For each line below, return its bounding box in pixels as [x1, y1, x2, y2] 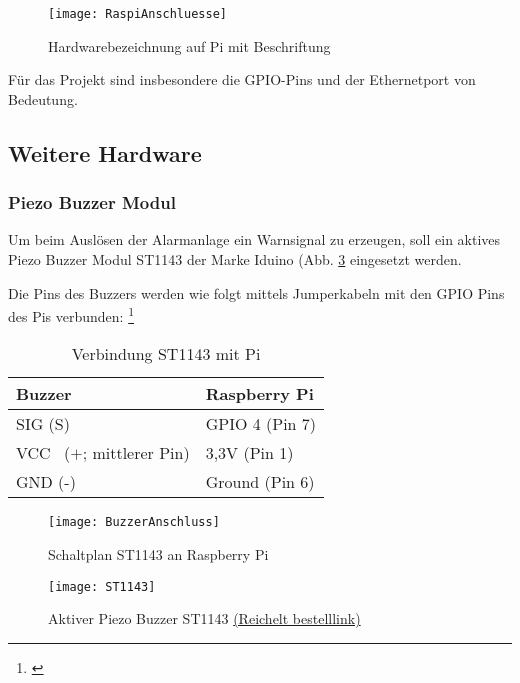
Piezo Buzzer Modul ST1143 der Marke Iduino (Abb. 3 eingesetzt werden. [8, 249, 462, 270]
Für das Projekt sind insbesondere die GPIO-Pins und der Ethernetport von [8, 69, 476, 90]
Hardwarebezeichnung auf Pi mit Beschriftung [48, 35, 331, 56]
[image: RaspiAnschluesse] [48, 7, 227, 21]
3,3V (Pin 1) [205, 441, 294, 465]
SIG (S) [16, 412, 70, 436]
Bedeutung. [8, 88, 78, 109]
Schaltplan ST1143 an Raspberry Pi [48, 544, 269, 565]
